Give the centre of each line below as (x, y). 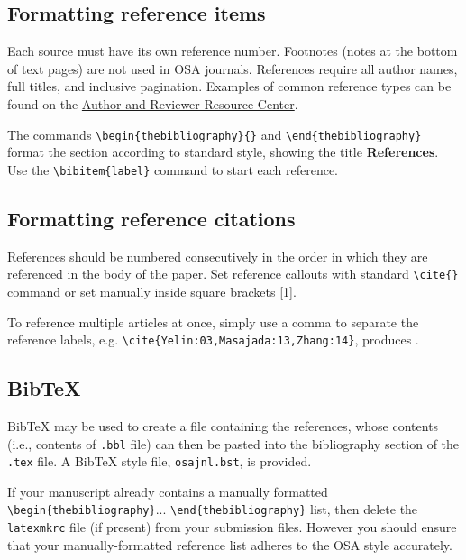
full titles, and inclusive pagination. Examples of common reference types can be (229, 86)
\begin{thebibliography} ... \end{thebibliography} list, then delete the (213, 509)
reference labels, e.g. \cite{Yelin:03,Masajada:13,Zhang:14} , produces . (213, 340)
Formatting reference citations (151, 218)
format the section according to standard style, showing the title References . (223, 152)
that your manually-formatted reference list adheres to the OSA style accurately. (230, 544)
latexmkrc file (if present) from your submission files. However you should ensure (232, 527)
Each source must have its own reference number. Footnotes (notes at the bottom (233, 51)
